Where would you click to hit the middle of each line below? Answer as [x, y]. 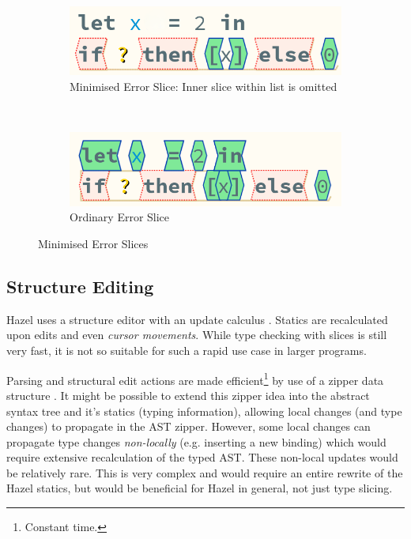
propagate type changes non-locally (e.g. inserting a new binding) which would [196, 441]
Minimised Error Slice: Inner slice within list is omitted [204, 86]
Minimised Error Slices [93, 244]
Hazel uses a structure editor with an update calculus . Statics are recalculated [197, 319]
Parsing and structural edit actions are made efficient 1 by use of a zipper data [195, 379]
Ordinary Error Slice [120, 217]
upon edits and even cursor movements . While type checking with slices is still [197, 335]
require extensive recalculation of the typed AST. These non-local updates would [202, 457]
